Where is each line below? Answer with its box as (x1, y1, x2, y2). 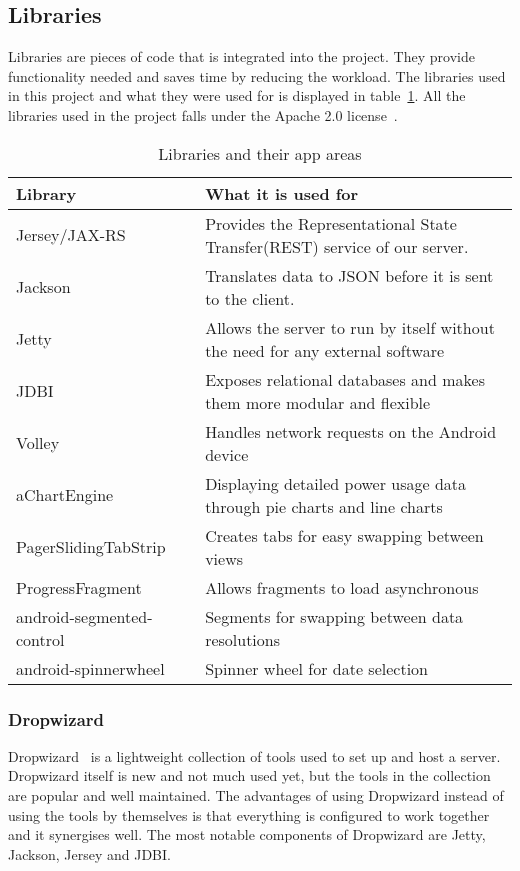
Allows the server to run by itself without (205, 315, 495, 339)
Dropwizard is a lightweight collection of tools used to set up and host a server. (8, 745, 501, 766)
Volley (16, 431, 60, 455)
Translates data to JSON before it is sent (205, 263, 494, 287)
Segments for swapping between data (205, 604, 464, 628)
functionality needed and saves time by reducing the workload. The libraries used (8, 65, 506, 86)
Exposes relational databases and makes (205, 367, 485, 391)
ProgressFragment (16, 575, 142, 599)
